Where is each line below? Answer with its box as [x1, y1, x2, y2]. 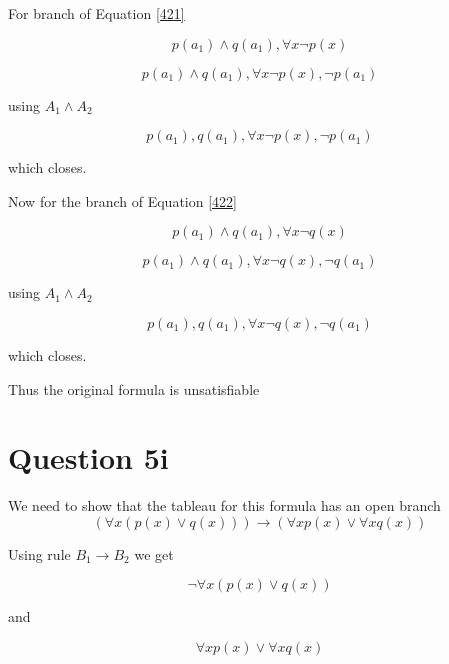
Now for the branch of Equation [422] [8, 190, 237, 211]
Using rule [8, 543, 71, 564]
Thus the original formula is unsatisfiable [8, 378, 260, 399]
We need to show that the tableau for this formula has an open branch [8, 495, 441, 516]
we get [134, 543, 174, 564]
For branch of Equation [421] [8, 3, 185, 23]
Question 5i [8, 437, 169, 478]
